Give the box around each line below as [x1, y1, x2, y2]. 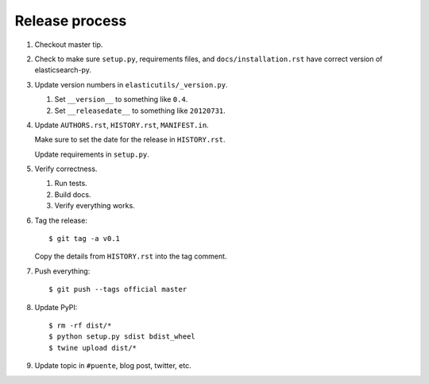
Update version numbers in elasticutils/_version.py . [34, 80, 228, 89]
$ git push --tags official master [48, 285, 187, 294]
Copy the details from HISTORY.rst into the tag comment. [34, 251, 227, 262]
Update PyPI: [34, 302, 78, 312]
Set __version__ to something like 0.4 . [54, 95, 188, 104]
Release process [14, 12, 127, 29]
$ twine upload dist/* [48, 343, 137, 352]
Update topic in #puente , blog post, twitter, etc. [34, 361, 191, 370]
